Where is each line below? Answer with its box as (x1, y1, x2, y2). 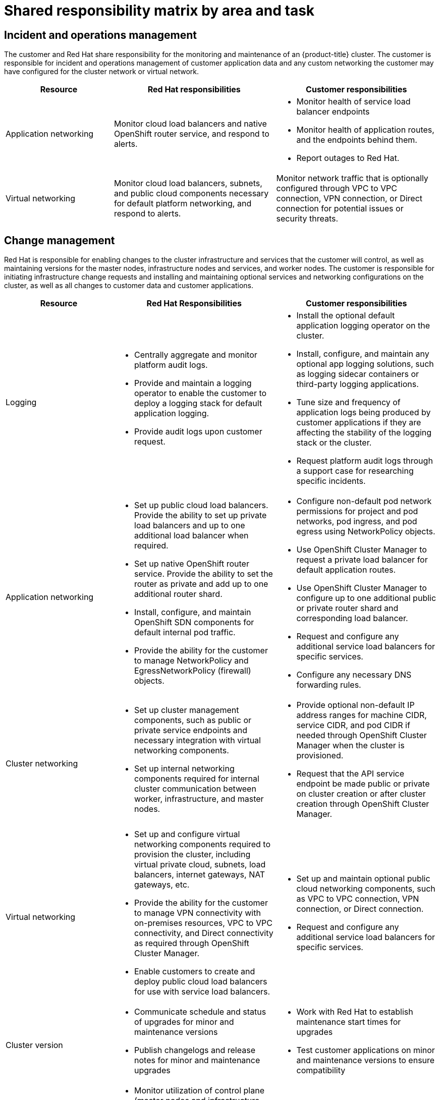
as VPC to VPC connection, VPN (296, 894, 419, 904)
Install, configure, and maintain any (296, 349, 429, 359)
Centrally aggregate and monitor (134, 350, 257, 360)
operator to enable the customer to (134, 388, 267, 399)
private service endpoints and (134, 725, 248, 736)
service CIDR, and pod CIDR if (296, 720, 410, 731)
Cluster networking (6, 758, 78, 769)
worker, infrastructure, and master (134, 794, 264, 804)
